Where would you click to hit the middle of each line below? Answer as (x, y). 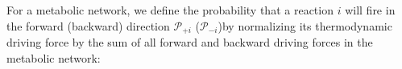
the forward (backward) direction (88, 25)
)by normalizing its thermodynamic (305, 25)
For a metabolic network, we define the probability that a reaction (170, 10)
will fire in (370, 10)
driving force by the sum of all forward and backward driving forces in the (190, 42)
